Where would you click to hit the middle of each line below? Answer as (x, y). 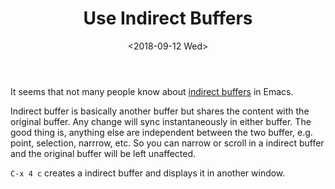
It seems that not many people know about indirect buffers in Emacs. (152, 91)
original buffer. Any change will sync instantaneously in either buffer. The (161, 121)
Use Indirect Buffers (168, 18)
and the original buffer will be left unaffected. (103, 153)
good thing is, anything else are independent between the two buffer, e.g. (161, 132)
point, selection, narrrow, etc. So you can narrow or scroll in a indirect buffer (167, 143)
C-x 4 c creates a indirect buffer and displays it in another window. (148, 173)
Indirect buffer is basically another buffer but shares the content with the (160, 111)
